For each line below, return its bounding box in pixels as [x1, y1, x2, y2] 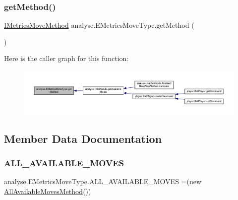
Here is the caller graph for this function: [4, 53, 129, 64]
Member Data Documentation [4, 131, 162, 146]
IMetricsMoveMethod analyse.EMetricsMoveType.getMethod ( [4, 20, 194, 30]
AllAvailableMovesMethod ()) [4, 186, 91, 196]
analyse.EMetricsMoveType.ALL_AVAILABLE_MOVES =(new [4, 176, 202, 187]
